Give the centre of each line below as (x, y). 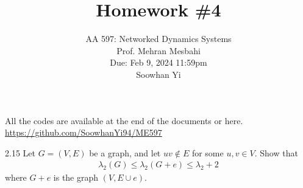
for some (208, 152)
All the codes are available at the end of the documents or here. (124, 120)
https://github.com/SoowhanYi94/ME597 (84, 132)
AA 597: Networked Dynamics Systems (159, 39)
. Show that (276, 152)
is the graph (76, 177)
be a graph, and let (125, 152)
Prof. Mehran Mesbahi (159, 50)
